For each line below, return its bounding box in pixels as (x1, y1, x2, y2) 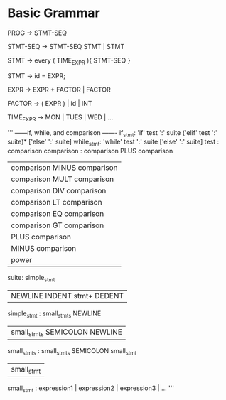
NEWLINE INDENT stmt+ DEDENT (11, 291, 124, 301)
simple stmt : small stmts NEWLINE (7, 309, 102, 319)
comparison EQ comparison (11, 209, 104, 219)
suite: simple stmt (7, 274, 55, 283)
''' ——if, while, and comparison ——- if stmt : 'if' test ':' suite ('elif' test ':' (7, 128, 218, 139)
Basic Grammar (7, 5, 101, 21)
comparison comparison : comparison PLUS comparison (7, 147, 173, 156)
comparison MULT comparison (11, 174, 114, 184)
